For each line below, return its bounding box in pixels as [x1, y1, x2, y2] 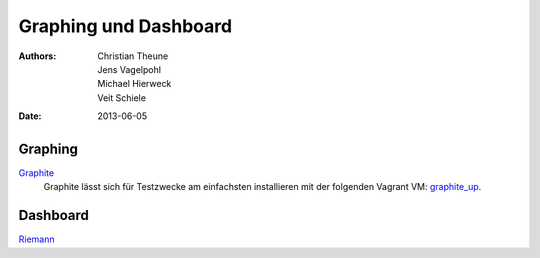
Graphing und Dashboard [18, 15, 233, 37]
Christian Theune [97, 50, 169, 62]
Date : [18, 110, 42, 122]
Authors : [18, 50, 57, 62]
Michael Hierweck [97, 78, 172, 90]
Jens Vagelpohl [97, 63, 162, 75]
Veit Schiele [97, 91, 147, 104]
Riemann [18, 233, 55, 245]
